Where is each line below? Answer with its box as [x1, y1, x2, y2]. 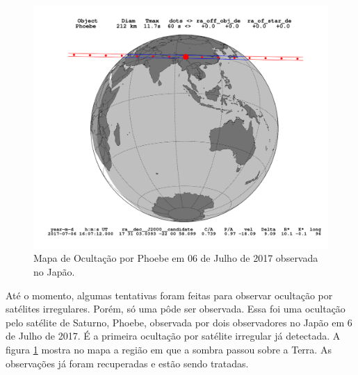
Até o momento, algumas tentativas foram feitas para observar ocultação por [6, 287, 333, 302]
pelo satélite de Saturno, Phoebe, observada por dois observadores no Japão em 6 [6, 315, 352, 329]
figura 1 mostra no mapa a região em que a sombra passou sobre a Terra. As [6, 342, 332, 357]
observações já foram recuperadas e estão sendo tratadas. [6, 356, 249, 370]
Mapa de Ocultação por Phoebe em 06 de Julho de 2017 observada [33, 251, 318, 265]
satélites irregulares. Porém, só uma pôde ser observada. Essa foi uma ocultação [6, 301, 345, 316]
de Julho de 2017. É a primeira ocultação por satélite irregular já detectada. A [6, 328, 341, 343]
